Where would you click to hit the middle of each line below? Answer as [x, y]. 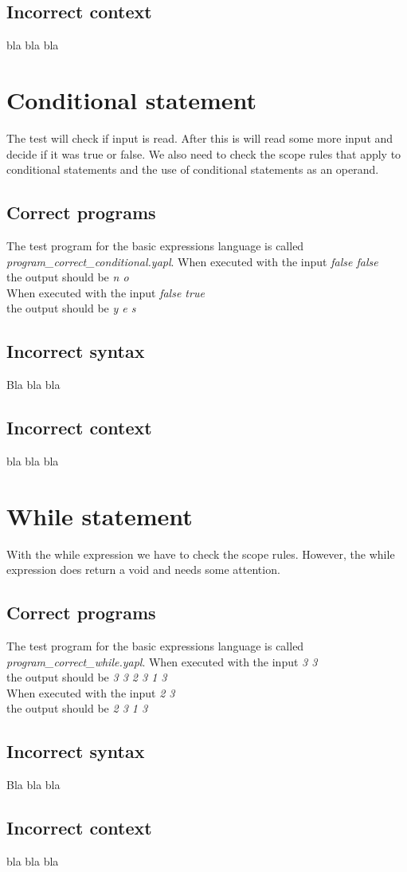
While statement [100, 515]
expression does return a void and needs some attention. [143, 570]
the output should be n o [68, 277]
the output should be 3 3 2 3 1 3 [87, 677]
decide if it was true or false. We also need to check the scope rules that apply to [204, 153]
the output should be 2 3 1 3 [77, 708]
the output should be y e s [71, 308]
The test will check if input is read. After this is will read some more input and [200, 137]
